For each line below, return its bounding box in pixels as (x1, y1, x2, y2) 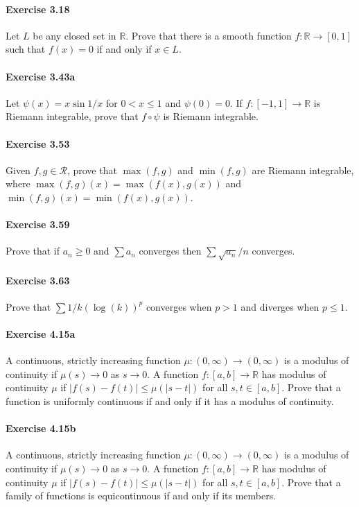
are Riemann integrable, (252, 162, 354, 177)
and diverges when (240, 299, 319, 313)
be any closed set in (33, 28, 116, 42)
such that (6, 42, 46, 56)
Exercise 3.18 (6, 1, 70, 16)
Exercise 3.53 (6, 136, 70, 151)
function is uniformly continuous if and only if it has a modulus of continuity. (6, 394, 334, 409)
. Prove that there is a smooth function (125, 28, 292, 42)
